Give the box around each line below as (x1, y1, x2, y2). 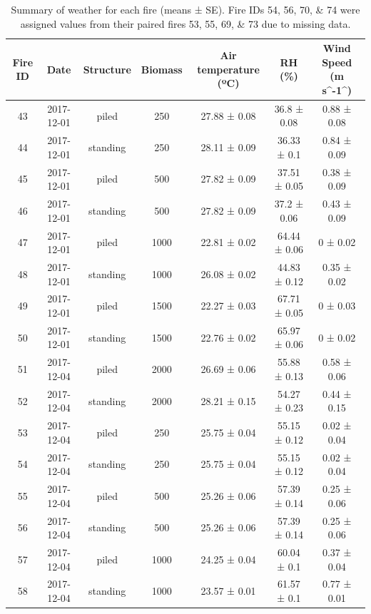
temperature (197, 61, 260, 76)
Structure (83, 61, 131, 76)
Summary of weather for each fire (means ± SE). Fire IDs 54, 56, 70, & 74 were (11, 2, 360, 16)
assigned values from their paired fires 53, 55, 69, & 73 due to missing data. (20, 16, 351, 31)
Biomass (141, 61, 183, 76)
